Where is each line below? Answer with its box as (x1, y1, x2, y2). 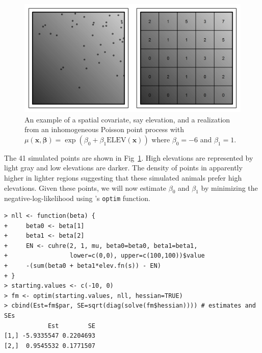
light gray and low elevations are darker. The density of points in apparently (4, 162, 243, 173)
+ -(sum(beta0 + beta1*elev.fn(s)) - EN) (4, 262, 161, 269)
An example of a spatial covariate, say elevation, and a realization (24, 114, 230, 124)
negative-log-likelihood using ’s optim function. (4, 193, 150, 204)
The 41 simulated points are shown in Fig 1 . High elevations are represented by (4, 152, 253, 163)
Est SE (47, 322, 95, 330)
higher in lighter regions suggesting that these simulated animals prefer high (4, 172, 242, 183)
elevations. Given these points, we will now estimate (4, 182, 167, 193)
